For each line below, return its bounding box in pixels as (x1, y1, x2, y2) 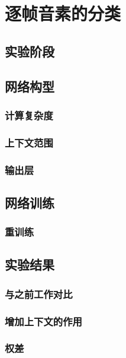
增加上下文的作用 (5, 313, 82, 328)
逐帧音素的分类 (5, 1, 121, 26)
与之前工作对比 (5, 286, 73, 301)
